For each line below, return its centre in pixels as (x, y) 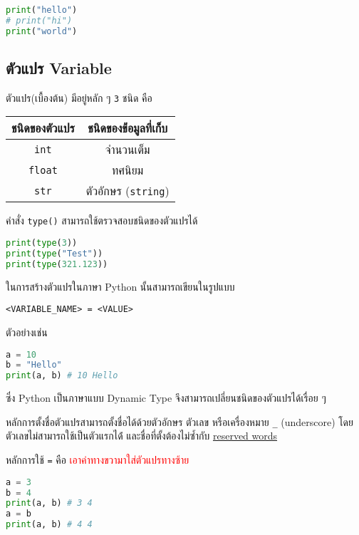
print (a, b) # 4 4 (49, 525)
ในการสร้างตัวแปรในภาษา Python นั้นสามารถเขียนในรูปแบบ (120, 286)
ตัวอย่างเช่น (27, 332)
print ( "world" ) (42, 31)
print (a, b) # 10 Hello (62, 376)
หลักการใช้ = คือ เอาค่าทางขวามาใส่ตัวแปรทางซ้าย (98, 460)
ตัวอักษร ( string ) (128, 191)
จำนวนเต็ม (128, 150)
